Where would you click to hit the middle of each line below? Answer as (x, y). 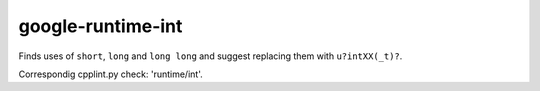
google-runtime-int (100, 26)
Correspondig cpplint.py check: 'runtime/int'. (111, 74)
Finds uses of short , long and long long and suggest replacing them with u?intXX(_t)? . (210, 56)
